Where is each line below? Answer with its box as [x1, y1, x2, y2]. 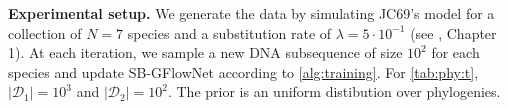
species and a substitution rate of [127, 22, 332, 43]
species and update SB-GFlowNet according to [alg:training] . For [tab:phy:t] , [8, 61, 479, 82]
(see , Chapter [410, 22, 497, 43]
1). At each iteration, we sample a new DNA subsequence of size [8, 42, 403, 63]
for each [431, 42, 480, 63]
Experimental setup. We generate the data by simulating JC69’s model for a [8, 3, 495, 23]
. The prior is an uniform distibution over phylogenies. [167, 81, 501, 102]
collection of [8, 22, 82, 43]
